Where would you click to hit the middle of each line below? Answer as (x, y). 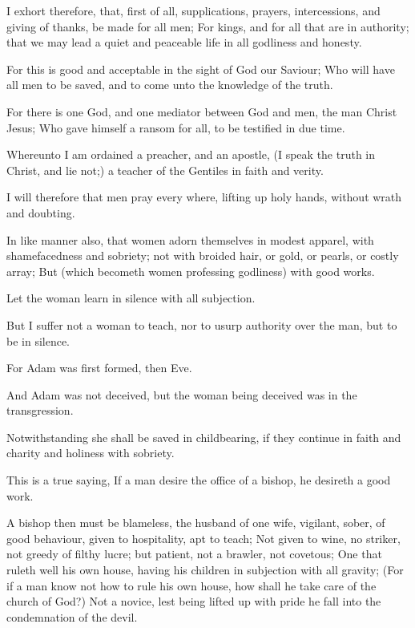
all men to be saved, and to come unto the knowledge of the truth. (170, 85)
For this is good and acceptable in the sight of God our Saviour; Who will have (201, 69)
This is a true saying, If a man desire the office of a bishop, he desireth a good (199, 480)
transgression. (40, 410)
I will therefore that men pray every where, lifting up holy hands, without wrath (204, 197)
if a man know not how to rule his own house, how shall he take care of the (191, 585)
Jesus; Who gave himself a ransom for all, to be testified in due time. (176, 127)
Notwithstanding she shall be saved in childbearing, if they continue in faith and (204, 437)
